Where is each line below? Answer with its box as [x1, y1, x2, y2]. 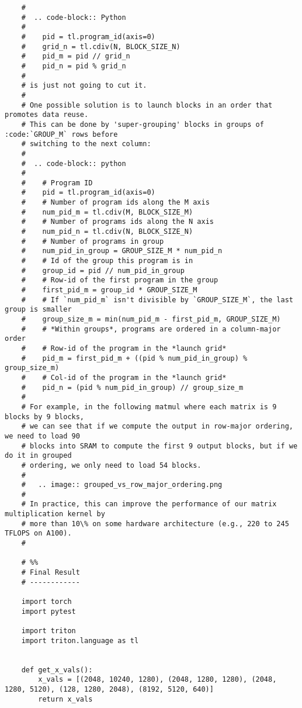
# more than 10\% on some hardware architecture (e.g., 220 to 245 [21, 519, 289, 528]
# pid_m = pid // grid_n [21, 52, 130, 61]
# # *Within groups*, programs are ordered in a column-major [21, 324, 281, 333]
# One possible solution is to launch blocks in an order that [21, 101, 273, 109]
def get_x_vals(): [21, 665, 93, 674]
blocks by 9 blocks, [5, 412, 85, 421]
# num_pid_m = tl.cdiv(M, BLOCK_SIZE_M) [21, 208, 193, 216]
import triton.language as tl [21, 636, 139, 645]
